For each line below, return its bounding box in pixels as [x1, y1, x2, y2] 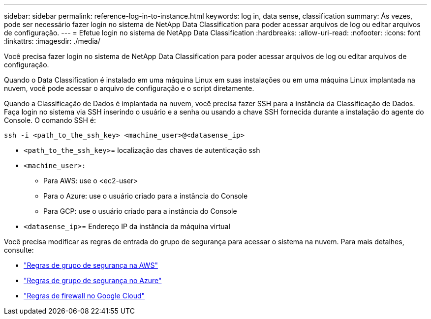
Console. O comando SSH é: [4, 116, 96, 124]
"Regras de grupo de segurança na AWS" [24, 261, 158, 269]
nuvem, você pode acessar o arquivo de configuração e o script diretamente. [4, 84, 254, 92]
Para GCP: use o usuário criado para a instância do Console [43, 207, 237, 215]
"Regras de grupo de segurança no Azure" [24, 276, 162, 285]
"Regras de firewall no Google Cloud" [24, 291, 145, 300]
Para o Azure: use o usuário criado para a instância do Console [43, 192, 248, 200]
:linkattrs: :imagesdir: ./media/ [4, 37, 100, 45]
